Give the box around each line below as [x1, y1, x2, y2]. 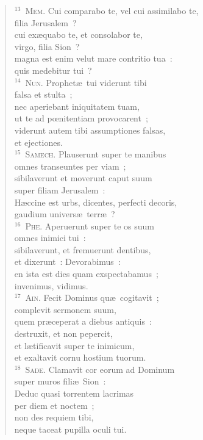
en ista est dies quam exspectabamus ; [14, 267, 158, 280]
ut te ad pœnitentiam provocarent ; [14, 112, 148, 124]
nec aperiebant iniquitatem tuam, [14, 99, 140, 112]
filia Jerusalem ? [14, 16, 77, 29]
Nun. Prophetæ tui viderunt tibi [25, 76, 147, 88]
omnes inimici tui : [14, 231, 86, 244]
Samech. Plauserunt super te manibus [25, 148, 166, 160]
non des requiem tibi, [14, 411, 94, 424]
